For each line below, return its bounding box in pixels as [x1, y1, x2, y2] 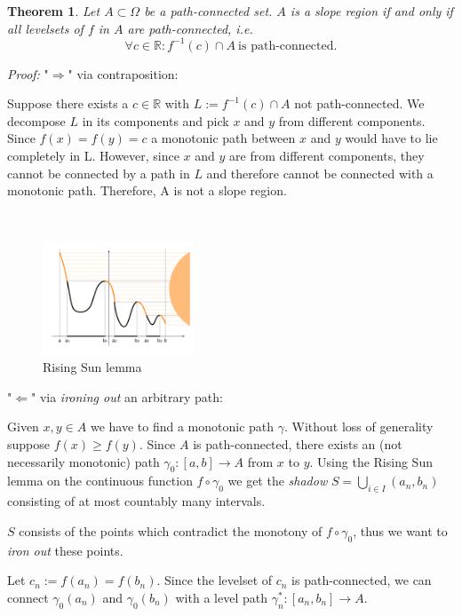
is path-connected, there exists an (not [193, 435, 402, 453]
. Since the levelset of [156, 571, 273, 589]
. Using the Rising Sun [309, 452, 433, 470]
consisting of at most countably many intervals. [7, 492, 266, 510]
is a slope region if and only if [290, 2, 453, 20]
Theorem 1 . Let [7, 2, 100, 20]
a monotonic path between [151, 129, 296, 147]
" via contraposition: [68, 64, 179, 83]
